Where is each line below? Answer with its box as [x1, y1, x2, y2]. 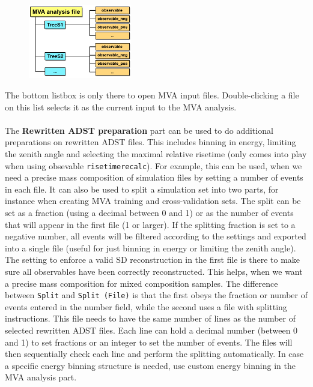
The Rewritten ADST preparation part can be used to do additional [5, 124, 273, 136]
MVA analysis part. [5, 371, 77, 383]
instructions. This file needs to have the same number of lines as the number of [5, 312, 296, 325]
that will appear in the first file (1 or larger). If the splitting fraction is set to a [5, 218, 296, 230]
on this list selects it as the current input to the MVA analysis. [5, 100, 237, 113]
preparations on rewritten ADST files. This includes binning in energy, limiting [5, 136, 296, 148]
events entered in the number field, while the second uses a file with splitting [5, 300, 287, 313]
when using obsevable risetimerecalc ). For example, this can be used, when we [5, 159, 302, 172]
